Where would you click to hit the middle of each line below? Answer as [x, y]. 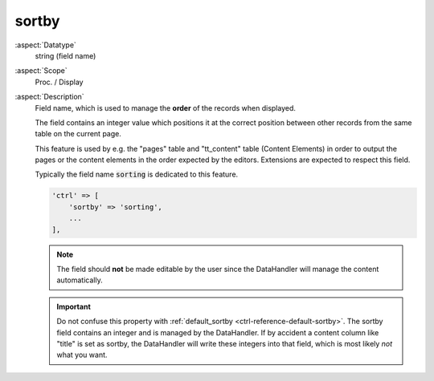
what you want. [82, 355]
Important [74, 306]
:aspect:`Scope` [41, 71]
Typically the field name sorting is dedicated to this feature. [137, 174]
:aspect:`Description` [49, 97]
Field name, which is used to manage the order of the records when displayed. [166, 107]
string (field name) [66, 55]
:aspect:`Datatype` [45, 45]
